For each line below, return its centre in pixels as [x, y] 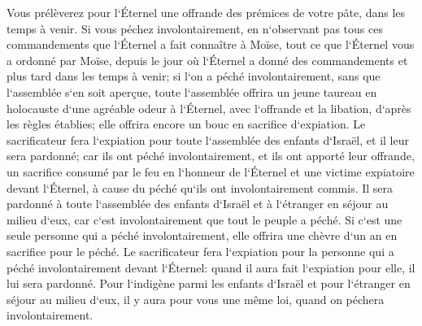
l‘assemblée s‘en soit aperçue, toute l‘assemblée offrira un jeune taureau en [192, 91]
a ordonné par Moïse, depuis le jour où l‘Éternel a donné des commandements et [207, 60]
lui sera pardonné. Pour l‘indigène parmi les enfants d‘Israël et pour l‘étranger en [209, 283]
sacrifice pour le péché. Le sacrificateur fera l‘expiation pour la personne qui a [200, 251]
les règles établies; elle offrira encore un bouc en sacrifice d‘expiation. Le [186, 124]
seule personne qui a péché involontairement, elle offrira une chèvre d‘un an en [202, 235]
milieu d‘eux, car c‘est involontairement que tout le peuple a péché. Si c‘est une [204, 219]
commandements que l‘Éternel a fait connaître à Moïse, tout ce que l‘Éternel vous [211, 44]
